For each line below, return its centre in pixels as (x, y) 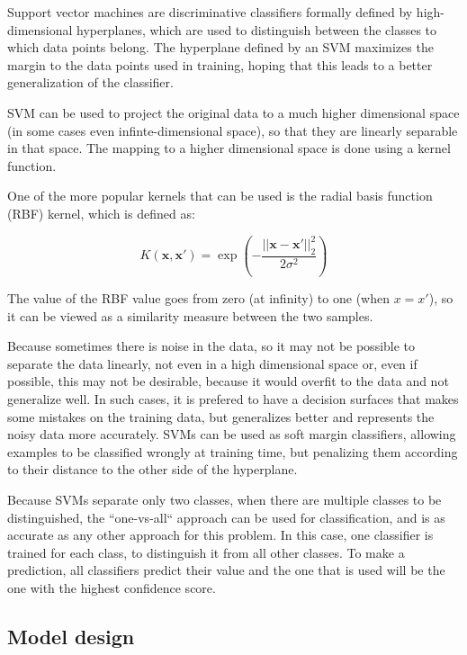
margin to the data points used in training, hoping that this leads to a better (220, 64)
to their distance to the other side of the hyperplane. (153, 469)
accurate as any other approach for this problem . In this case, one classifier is (220, 535)
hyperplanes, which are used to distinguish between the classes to (257, 29)
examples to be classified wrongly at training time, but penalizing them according (233, 451)
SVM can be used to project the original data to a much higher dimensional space (233, 112)
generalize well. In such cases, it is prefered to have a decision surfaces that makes (233, 399)
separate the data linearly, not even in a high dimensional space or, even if (212, 363)
